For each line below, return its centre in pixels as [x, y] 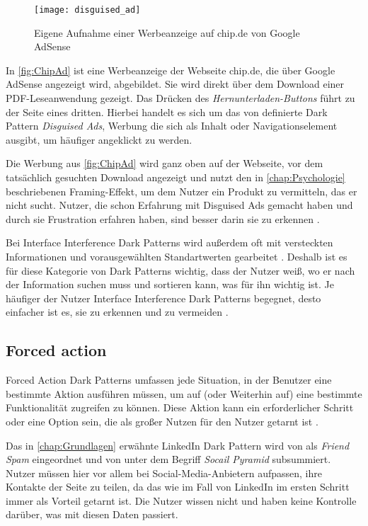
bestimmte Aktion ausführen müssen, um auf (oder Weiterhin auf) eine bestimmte [184, 393]
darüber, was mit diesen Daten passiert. [92, 514]
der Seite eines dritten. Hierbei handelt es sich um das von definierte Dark [167, 112]
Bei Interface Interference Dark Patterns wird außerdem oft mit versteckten [169, 242]
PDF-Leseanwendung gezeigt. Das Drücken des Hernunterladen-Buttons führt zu [180, 98]
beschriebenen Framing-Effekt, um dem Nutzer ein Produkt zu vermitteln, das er [182, 191]
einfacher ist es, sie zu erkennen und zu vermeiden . [117, 312]
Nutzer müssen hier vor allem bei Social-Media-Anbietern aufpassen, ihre [164, 473]
